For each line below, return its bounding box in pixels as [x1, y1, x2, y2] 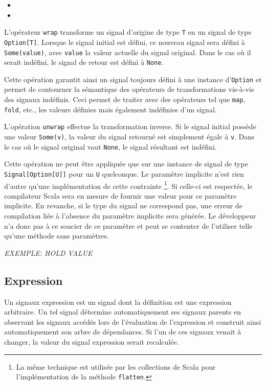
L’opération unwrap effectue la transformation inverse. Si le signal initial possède [4, 121, 256, 132]
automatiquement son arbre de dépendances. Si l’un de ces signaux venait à [4, 326, 241, 337]
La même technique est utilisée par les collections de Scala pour [16, 361, 216, 372]
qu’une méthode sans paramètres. [4, 230, 109, 241]
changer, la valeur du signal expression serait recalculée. [4, 336, 179, 347]
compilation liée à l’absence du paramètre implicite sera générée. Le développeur [4, 210, 256, 221]
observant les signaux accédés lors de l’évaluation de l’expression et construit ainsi [4, 316, 261, 327]
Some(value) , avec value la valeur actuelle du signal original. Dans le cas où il [4, 46, 251, 57]
